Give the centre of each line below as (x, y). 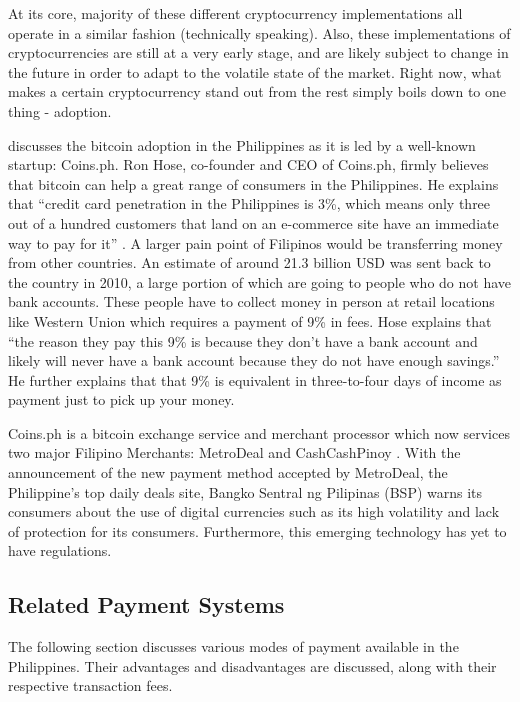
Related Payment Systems (146, 604)
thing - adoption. (60, 110)
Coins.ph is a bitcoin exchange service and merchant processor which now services (259, 432)
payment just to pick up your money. (121, 399)
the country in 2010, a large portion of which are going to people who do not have (260, 281)
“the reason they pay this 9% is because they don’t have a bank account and (243, 340)
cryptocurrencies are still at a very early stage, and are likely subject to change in (258, 52)
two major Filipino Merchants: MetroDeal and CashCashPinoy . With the (234, 452)
